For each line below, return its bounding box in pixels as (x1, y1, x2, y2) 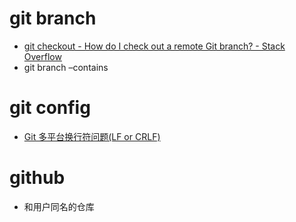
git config (9, 97, 91, 119)
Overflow (23, 50, 62, 62)
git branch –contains (23, 61, 109, 73)
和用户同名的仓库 (23, 200, 95, 212)
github (9, 167, 66, 189)
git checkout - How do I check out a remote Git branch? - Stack (23, 40, 286, 52)
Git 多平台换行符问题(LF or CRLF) (23, 130, 161, 142)
